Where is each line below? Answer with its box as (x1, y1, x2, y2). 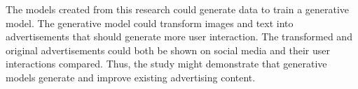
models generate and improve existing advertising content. (6, 70, 256, 84)
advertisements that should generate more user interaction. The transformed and (6, 29, 352, 44)
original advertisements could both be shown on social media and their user (6, 42, 330, 57)
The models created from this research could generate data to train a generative (6, 2, 350, 16)
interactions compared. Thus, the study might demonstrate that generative (6, 56, 327, 71)
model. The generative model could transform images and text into (6, 15, 294, 30)
